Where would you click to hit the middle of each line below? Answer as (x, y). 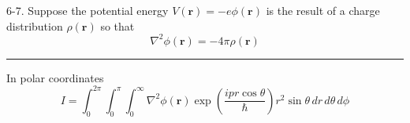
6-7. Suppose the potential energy (88, 10)
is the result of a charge (323, 10)
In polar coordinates (55, 77)
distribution (35, 25)
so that (117, 25)
